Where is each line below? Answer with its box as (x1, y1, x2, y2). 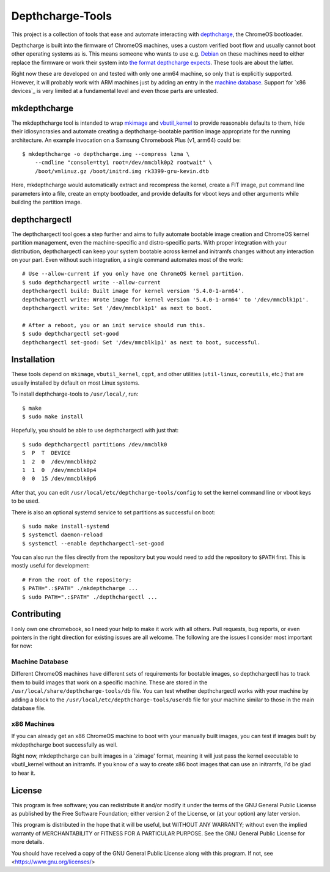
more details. (11, 838, 45, 846)
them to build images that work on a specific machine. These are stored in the (11, 679, 208, 686)
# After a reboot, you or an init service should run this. (22, 322, 206, 328)
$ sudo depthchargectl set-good (22, 330, 119, 338)
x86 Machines (11, 719, 55, 728)
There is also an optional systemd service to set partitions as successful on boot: (11, 508, 216, 516)
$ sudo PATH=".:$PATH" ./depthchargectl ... (22, 593, 158, 600)
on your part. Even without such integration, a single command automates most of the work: (11, 256, 243, 263)
